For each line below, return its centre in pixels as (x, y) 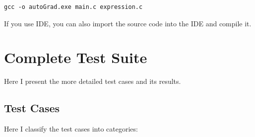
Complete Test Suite (76, 57)
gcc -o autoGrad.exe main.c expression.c (73, 7)
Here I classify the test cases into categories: (71, 129)
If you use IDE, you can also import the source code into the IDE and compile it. (128, 23)
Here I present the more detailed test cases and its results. (93, 81)
